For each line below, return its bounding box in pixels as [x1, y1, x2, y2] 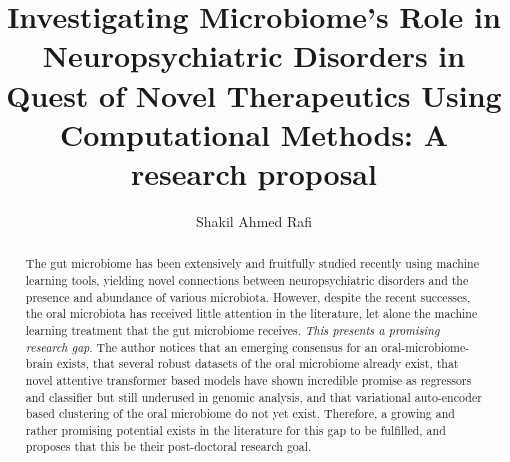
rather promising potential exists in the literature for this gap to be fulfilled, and [25, 421, 446, 438]
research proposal [131, 152, 377, 193]
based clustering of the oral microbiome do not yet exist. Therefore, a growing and [25, 405, 455, 422]
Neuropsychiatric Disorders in [42, 35, 466, 76]
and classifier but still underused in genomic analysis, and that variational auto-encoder [25, 388, 482, 405]
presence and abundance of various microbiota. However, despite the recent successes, [25, 288, 471, 305]
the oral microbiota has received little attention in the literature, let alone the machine [25, 305, 478, 322]
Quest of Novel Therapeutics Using [6, 74, 502, 115]
